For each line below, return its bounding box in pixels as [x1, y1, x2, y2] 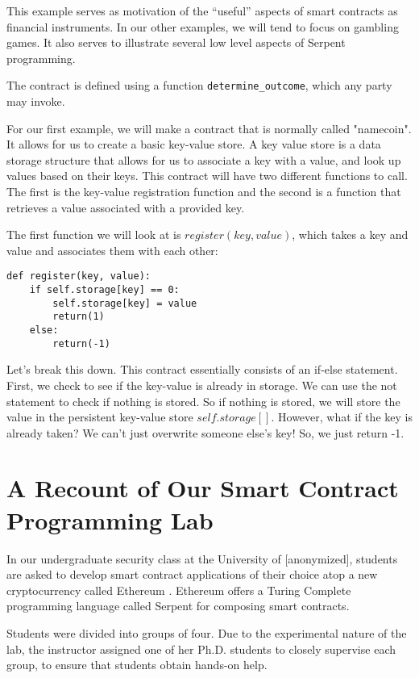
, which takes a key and [292, 226, 409, 243]
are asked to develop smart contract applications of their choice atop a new [6, 566, 378, 583]
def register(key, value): [6, 270, 151, 282]
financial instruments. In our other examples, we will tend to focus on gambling [6, 18, 399, 35]
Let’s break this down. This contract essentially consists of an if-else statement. [6, 361, 398, 378]
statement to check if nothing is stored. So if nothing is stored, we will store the [6, 392, 400, 409]
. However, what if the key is [271, 408, 413, 425]
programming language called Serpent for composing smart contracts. [6, 597, 350, 614]
